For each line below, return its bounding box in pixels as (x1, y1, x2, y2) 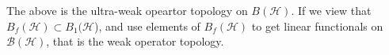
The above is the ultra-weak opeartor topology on (6, 2, 248, 18)
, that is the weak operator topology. (46, 33, 224, 49)
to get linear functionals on (251, 17, 383, 34)
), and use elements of (93, 17, 200, 34)
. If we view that (291, 2, 372, 18)
